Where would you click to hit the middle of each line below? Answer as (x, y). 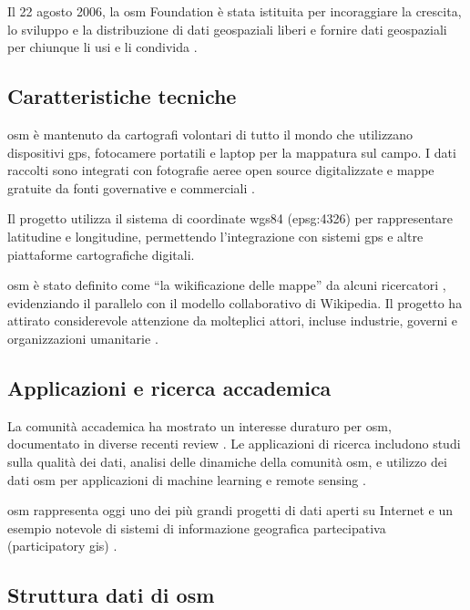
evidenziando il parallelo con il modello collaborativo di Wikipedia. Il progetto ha (235, 302)
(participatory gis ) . (62, 546)
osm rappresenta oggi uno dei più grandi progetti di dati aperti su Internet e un (230, 510)
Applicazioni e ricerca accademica (169, 387)
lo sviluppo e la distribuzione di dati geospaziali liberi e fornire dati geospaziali (227, 29)
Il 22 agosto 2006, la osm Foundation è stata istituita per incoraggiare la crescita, (235, 11)
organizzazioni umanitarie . (83, 338)
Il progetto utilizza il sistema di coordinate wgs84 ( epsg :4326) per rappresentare (230, 218)
